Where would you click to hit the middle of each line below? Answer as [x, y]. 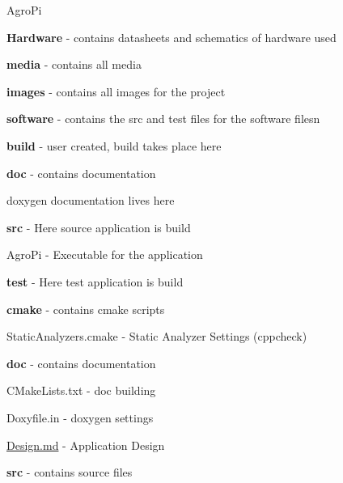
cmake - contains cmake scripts [86, 309]
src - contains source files [70, 472]
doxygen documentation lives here [91, 200]
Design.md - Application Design [86, 445]
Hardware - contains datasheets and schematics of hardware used [171, 37]
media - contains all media [74, 64]
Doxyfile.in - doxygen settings [80, 417]
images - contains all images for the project [116, 91]
